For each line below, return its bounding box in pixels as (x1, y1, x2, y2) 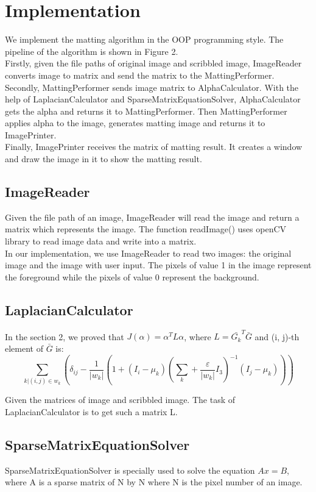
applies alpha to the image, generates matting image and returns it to (5, 116, 265, 129)
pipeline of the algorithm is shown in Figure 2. (5, 45, 178, 57)
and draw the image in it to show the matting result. (5, 152, 202, 165)
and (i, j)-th (255, 330, 300, 343)
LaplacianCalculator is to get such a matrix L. (5, 405, 178, 418)
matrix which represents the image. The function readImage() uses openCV (5, 223, 287, 235)
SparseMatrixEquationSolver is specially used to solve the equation (5, 463, 255, 476)
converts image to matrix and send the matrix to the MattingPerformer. (5, 68, 275, 81)
